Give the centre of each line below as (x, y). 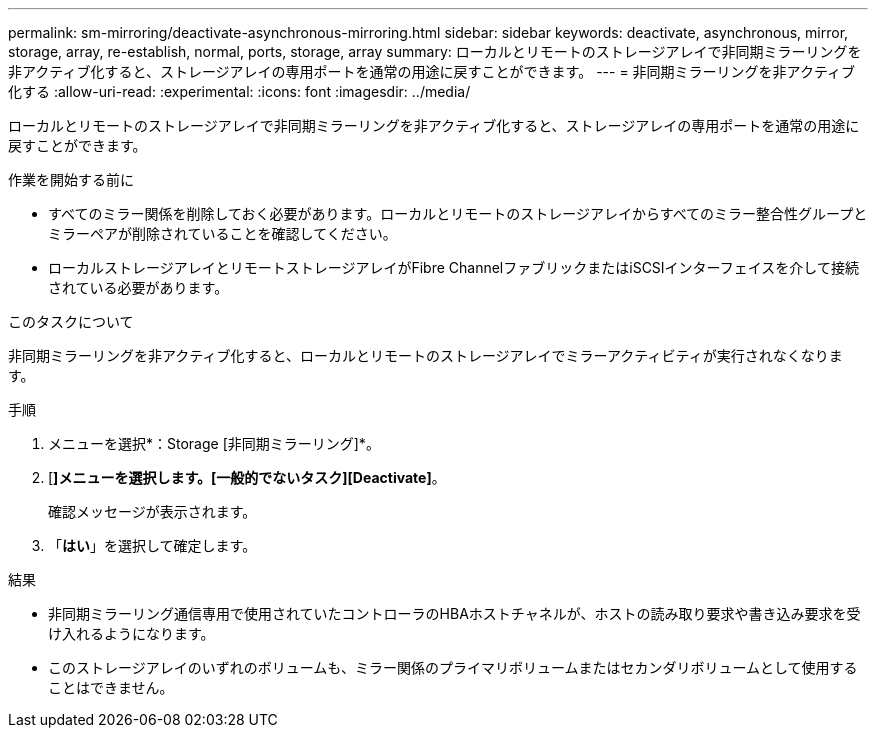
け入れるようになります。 (131, 633)
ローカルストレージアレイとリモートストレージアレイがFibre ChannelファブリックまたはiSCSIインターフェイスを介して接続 (453, 267)
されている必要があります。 (138, 287)
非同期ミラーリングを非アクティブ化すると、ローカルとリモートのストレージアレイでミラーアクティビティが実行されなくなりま (425, 355)
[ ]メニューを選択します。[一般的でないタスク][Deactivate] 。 (247, 477)
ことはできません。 (111, 687)
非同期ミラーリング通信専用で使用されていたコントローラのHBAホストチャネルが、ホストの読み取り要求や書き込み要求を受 (454, 613)
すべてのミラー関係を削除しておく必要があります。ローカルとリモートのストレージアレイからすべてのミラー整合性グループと (458, 213)
